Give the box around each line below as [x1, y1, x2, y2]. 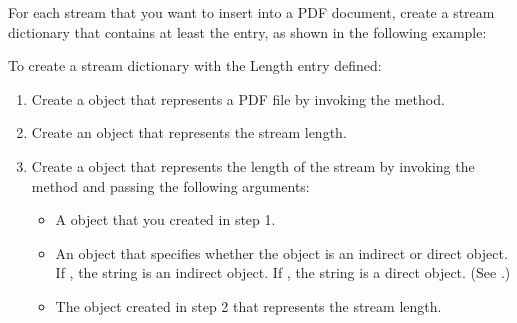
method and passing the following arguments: [31, 175, 310, 196]
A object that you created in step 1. [55, 209, 276, 230]
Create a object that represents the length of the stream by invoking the [31, 155, 475, 176]
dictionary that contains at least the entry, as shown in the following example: [8, 21, 487, 42]
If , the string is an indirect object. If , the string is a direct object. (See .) [55, 262, 511, 283]
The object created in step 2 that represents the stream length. [55, 295, 442, 316]
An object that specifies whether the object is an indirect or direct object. [55, 242, 508, 263]
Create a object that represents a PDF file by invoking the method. [31, 88, 445, 109]
